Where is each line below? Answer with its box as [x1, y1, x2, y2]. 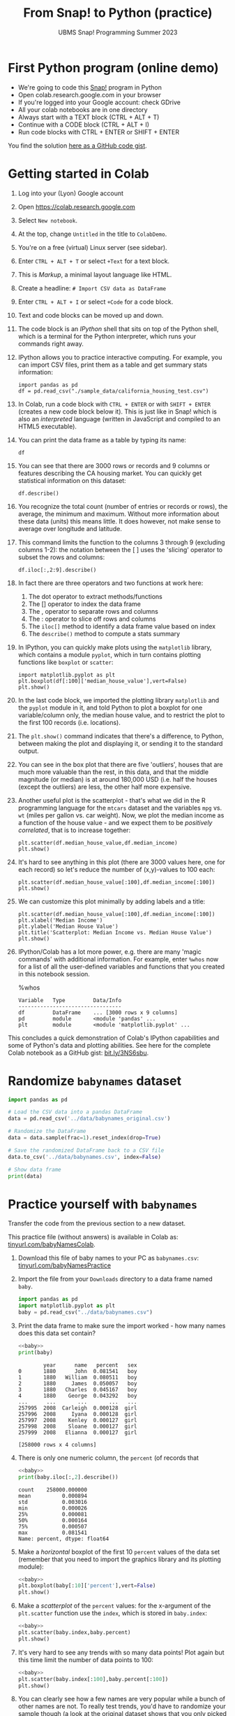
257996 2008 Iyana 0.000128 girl [17, 1410, 137, 1418]
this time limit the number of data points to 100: [17, 1655, 154, 1664]
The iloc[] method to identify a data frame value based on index [28, 621, 215, 631]
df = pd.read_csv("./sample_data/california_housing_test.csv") [17, 387, 209, 395]
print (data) [8, 1172, 43, 1180]
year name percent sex [43, 1361, 137, 1369]
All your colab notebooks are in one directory [17, 105, 149, 113]
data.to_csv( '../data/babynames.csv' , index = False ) [8, 1153, 161, 1160]
